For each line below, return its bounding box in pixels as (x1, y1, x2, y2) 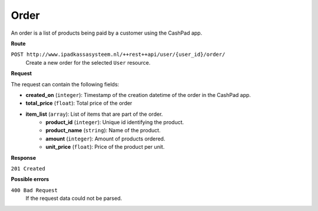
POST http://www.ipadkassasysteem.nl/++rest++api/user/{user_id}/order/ (11, 51, 226, 58)
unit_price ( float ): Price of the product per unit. (45, 143, 165, 150)
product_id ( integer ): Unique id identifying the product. (45, 119, 184, 126)
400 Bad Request (11, 187, 58, 193)
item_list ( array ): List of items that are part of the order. (25, 110, 163, 118)
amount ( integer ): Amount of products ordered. (45, 135, 165, 142)
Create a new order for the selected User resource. (25, 59, 151, 66)
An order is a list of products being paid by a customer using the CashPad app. (11, 29, 203, 36)
